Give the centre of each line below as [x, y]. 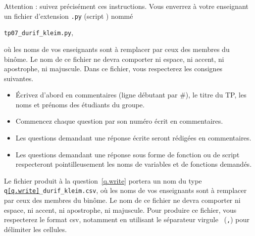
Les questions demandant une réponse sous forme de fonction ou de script [127, 154]
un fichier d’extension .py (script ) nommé [69, 16]
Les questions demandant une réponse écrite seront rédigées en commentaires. [133, 138]
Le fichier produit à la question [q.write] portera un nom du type [103, 180]
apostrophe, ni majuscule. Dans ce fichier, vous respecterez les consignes [113, 69]
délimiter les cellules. [35, 229]
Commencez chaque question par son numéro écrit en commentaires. [119, 121]
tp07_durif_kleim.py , [39, 32]
